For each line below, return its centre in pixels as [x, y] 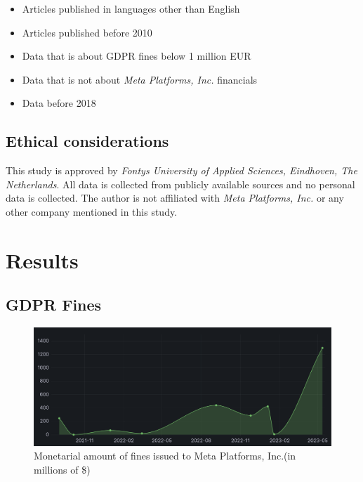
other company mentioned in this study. [92, 211]
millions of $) [62, 469]
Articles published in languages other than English [131, 8]
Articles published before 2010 [87, 32]
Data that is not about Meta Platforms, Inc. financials [140, 79]
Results [42, 260]
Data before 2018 [59, 103]
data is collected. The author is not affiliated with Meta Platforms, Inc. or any [175, 198]
